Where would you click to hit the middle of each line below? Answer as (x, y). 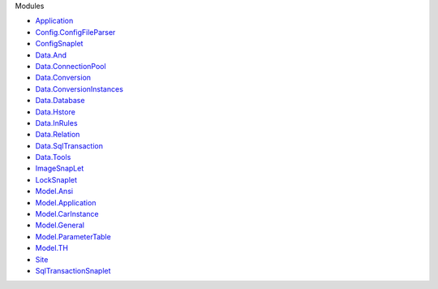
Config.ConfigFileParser (75, 32)
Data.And (51, 55)
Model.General (60, 225)
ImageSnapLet (60, 168)
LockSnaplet (56, 179)
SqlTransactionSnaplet (73, 270)
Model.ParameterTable (73, 236)
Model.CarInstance (67, 214)
